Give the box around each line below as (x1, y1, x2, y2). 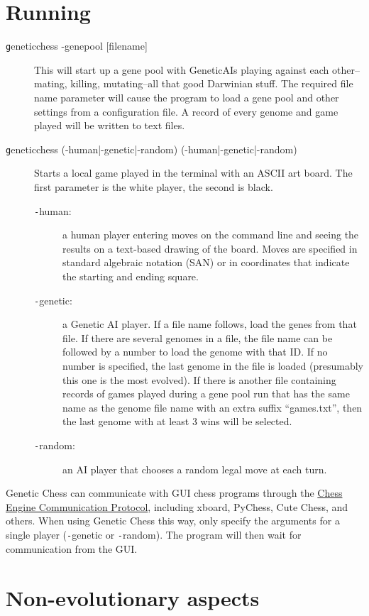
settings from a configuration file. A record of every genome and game (34, 104, 338, 119)
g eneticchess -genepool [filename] (6, 38, 148, 53)
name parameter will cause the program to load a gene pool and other (34, 89, 339, 104)
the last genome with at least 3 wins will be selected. (62, 414, 292, 429)
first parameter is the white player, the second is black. (34, 180, 273, 194)
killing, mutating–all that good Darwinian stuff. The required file (70, 76, 353, 91)
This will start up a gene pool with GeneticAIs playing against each (34, 62, 329, 77)
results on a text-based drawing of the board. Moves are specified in (62, 241, 358, 255)
